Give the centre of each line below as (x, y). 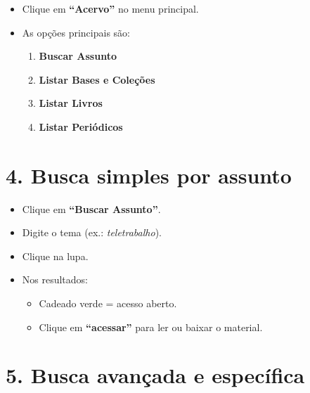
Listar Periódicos (81, 126)
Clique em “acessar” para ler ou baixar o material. (151, 327)
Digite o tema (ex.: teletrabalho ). (92, 232)
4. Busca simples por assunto (149, 175)
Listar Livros (71, 103)
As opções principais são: (76, 32)
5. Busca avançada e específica (155, 375)
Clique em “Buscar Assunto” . (91, 208)
